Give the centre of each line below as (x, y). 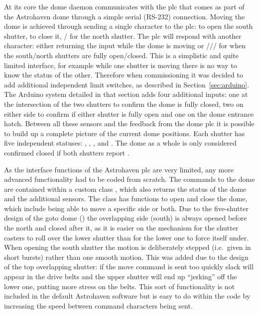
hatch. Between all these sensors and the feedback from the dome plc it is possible (129, 123)
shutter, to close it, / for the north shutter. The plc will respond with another (123, 36)
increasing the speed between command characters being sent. (98, 305)
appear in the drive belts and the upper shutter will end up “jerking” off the (121, 276)
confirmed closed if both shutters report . (67, 152)
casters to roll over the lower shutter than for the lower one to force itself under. (127, 237)
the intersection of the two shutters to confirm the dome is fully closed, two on (124, 104)
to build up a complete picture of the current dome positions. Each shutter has (125, 133)
